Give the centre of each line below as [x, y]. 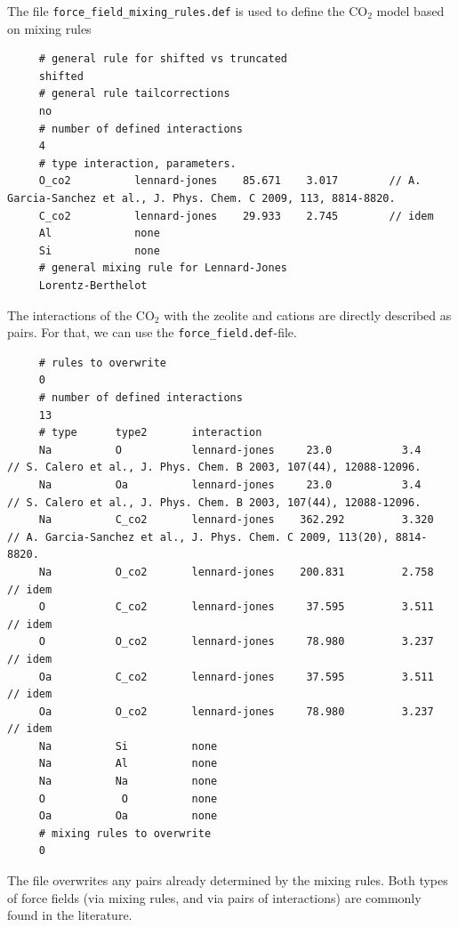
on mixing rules [49, 28]
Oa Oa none [128, 816]
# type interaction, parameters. [137, 163]
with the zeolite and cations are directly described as [308, 314]
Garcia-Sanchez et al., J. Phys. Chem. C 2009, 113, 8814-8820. [201, 198]
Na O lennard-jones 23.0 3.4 [230, 450]
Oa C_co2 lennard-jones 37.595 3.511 [236, 677]
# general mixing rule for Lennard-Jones [163, 268]
